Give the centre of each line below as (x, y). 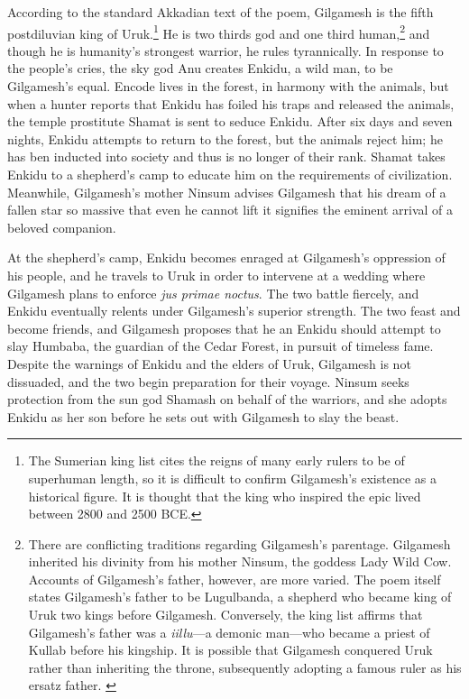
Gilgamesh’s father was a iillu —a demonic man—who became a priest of (229, 632)
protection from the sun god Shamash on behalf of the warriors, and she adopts (227, 399)
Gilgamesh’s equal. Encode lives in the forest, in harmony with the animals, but (228, 86)
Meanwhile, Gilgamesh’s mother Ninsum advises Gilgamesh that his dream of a (227, 192)
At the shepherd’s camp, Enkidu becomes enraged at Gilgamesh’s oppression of (226, 258)
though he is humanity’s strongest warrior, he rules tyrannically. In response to (225, 50)
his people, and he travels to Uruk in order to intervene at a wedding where (216, 275)
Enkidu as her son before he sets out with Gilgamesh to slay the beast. (203, 416)
